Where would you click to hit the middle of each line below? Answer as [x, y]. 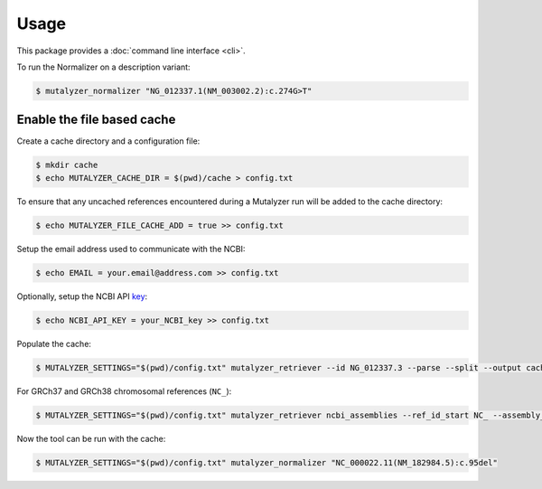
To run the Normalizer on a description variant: [103, 67]
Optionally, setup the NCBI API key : [82, 296]
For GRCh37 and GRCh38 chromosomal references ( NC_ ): [124, 391]
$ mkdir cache [67, 165]
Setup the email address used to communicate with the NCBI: [131, 249]
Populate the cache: [54, 343]
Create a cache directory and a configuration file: [108, 141]
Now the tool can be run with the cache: [91, 438]
